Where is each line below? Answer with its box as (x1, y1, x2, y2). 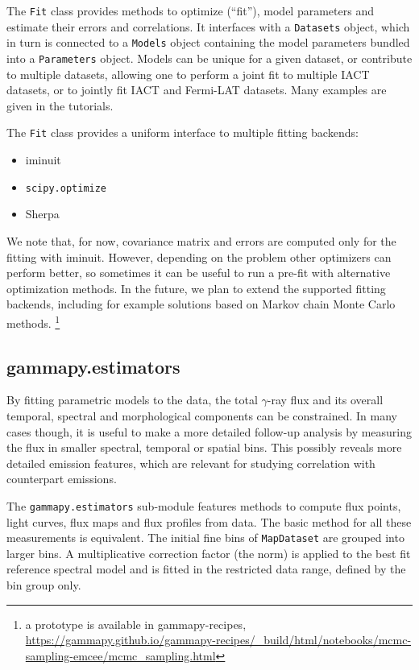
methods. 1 (6, 312, 60, 331)
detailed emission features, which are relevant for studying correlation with (6, 454, 375, 471)
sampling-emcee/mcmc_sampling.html (25, 647, 216, 664)
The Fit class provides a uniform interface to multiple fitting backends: (6, 124, 359, 141)
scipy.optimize (25, 182, 107, 194)
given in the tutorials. (6, 97, 114, 114)
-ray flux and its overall (267, 391, 384, 408)
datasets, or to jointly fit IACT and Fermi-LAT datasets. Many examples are (6, 81, 387, 98)
